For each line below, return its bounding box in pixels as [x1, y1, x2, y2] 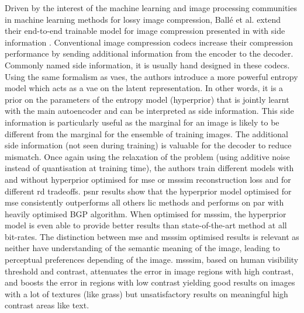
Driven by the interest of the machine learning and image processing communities [5, 2, 297, 13]
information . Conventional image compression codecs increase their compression [5, 36, 293, 48]
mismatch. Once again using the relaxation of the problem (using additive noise [5, 150, 290, 162]
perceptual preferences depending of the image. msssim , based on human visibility [5, 253, 299, 266]
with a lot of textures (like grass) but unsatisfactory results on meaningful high [5, 287, 288, 300]
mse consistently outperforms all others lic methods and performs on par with [5, 196, 284, 208]
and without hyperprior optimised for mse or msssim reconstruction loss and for [5, 173, 291, 185]
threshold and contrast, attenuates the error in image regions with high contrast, [5, 265, 294, 277]
